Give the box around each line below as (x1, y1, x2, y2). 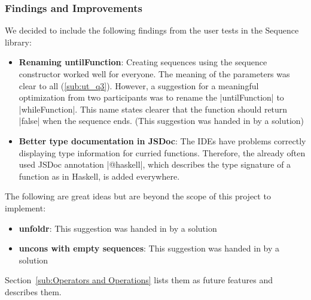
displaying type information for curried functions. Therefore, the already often (19, 146, 306, 159)
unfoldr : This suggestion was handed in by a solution (19, 222, 217, 234)
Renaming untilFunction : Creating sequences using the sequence (19, 56, 267, 68)
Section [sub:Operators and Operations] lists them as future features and (5, 274, 273, 286)
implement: (5, 201, 46, 214)
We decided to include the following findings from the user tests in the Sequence (5, 24, 299, 37)
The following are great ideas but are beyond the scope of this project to (5, 190, 271, 202)
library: (5, 35, 32, 48)
